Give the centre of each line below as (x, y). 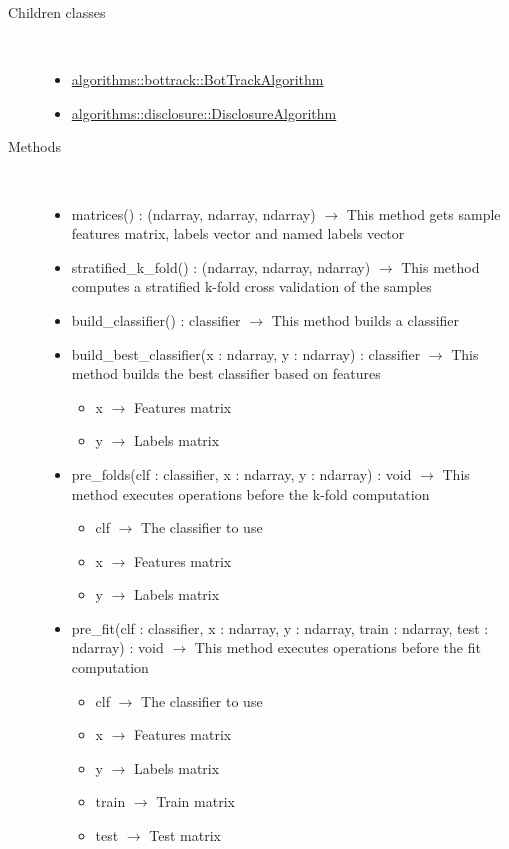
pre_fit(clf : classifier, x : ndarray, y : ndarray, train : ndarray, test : (280, 627)
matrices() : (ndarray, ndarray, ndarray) (193, 213)
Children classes (57, 12)
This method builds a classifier (365, 319)
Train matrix (195, 801)
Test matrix (185, 835)
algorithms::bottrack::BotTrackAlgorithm (197, 79)
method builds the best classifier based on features (226, 373)
